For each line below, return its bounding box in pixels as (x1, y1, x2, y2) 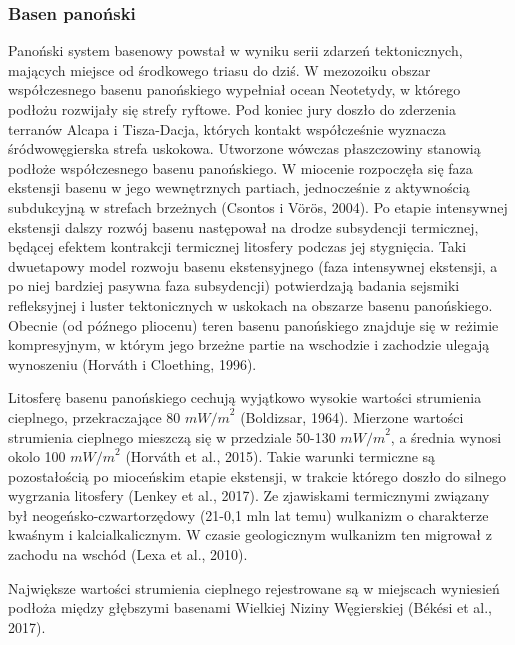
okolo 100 (8, 446, 66, 467)
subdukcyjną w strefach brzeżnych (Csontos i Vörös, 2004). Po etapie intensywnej (8, 196, 508, 217)
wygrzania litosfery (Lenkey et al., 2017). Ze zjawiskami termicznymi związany (8, 485, 490, 506)
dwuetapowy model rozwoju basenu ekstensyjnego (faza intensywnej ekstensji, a (8, 255, 498, 276)
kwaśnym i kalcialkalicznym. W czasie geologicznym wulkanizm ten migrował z (8, 524, 492, 545)
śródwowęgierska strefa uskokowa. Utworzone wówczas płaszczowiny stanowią (8, 138, 481, 159)
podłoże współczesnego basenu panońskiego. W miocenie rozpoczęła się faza (8, 157, 473, 178)
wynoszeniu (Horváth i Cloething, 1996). (8, 353, 257, 374)
